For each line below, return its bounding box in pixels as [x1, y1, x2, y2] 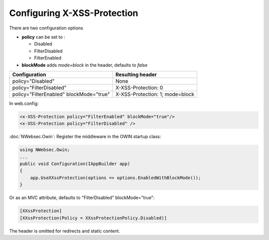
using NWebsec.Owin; [19, 147, 70, 153]
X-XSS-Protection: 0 [115, 84, 163, 91]
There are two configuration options [9, 25, 83, 31]
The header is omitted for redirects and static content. [9, 228, 121, 234]
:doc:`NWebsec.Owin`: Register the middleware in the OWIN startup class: [9, 134, 161, 140]
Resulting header [115, 71, 157, 78]
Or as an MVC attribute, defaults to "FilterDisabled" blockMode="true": [9, 195, 155, 201]
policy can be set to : [21, 34, 66, 40]
